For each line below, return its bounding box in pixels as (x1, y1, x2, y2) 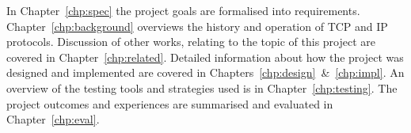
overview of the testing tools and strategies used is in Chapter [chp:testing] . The (6, 79, 398, 96)
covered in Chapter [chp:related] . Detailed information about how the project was (6, 48, 404, 65)
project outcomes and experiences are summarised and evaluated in (6, 95, 333, 112)
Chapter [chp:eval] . (6, 111, 100, 127)
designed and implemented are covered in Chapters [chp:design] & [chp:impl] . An (6, 64, 405, 81)
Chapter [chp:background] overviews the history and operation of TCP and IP (6, 17, 388, 34)
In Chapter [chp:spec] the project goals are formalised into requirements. (6, 2, 360, 18)
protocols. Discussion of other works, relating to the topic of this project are (6, 33, 376, 50)
